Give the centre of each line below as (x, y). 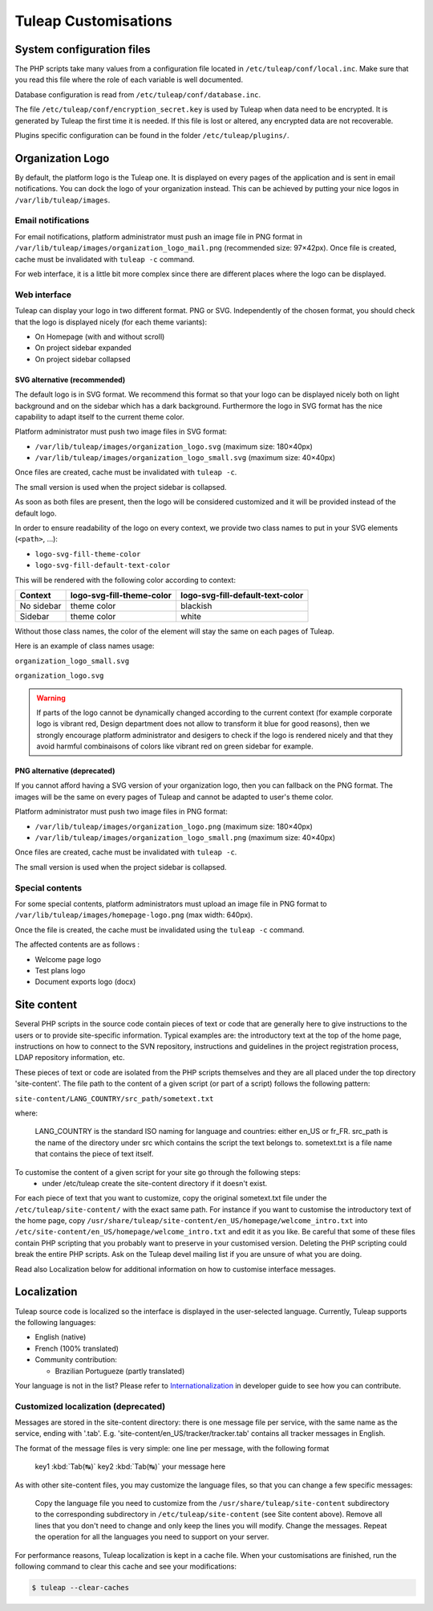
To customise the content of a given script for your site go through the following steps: (158, 1172)
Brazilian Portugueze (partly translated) (120, 1371)
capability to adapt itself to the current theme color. (99, 417)
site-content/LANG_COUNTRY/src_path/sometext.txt (114, 1099)
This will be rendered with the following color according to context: (125, 580)
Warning (51, 698)
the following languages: (55, 1322)
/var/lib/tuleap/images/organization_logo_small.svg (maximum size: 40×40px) (185, 458)
